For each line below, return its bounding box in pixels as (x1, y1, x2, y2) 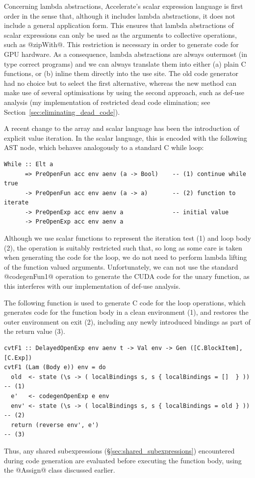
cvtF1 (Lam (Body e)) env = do (4, 364, 106, 371)
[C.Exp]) (4, 354, 32, 361)
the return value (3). (4, 326, 65, 336)
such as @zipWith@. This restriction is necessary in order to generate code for (4, 39, 239, 50)
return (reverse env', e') (11, 421, 99, 428)
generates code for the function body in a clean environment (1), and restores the (4, 307, 249, 317)
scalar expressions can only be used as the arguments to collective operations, (4, 29, 237, 40)
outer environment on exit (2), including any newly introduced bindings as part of (4, 316, 251, 327)
